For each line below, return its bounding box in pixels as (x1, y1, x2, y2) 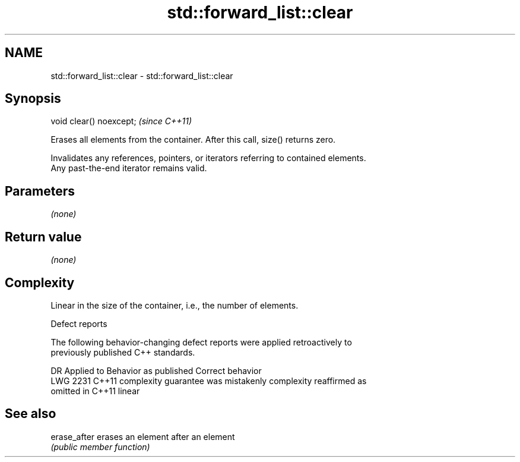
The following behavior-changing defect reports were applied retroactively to (50, 337, 352, 347)
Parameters (5, 183, 75, 199)
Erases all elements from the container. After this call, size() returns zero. (50, 134, 336, 145)
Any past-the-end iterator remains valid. (50, 163, 207, 174)
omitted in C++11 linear (50, 385, 140, 396)
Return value (5, 229, 82, 244)
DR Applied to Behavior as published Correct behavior (50, 365, 262, 376)
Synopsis (5, 91, 61, 106)
